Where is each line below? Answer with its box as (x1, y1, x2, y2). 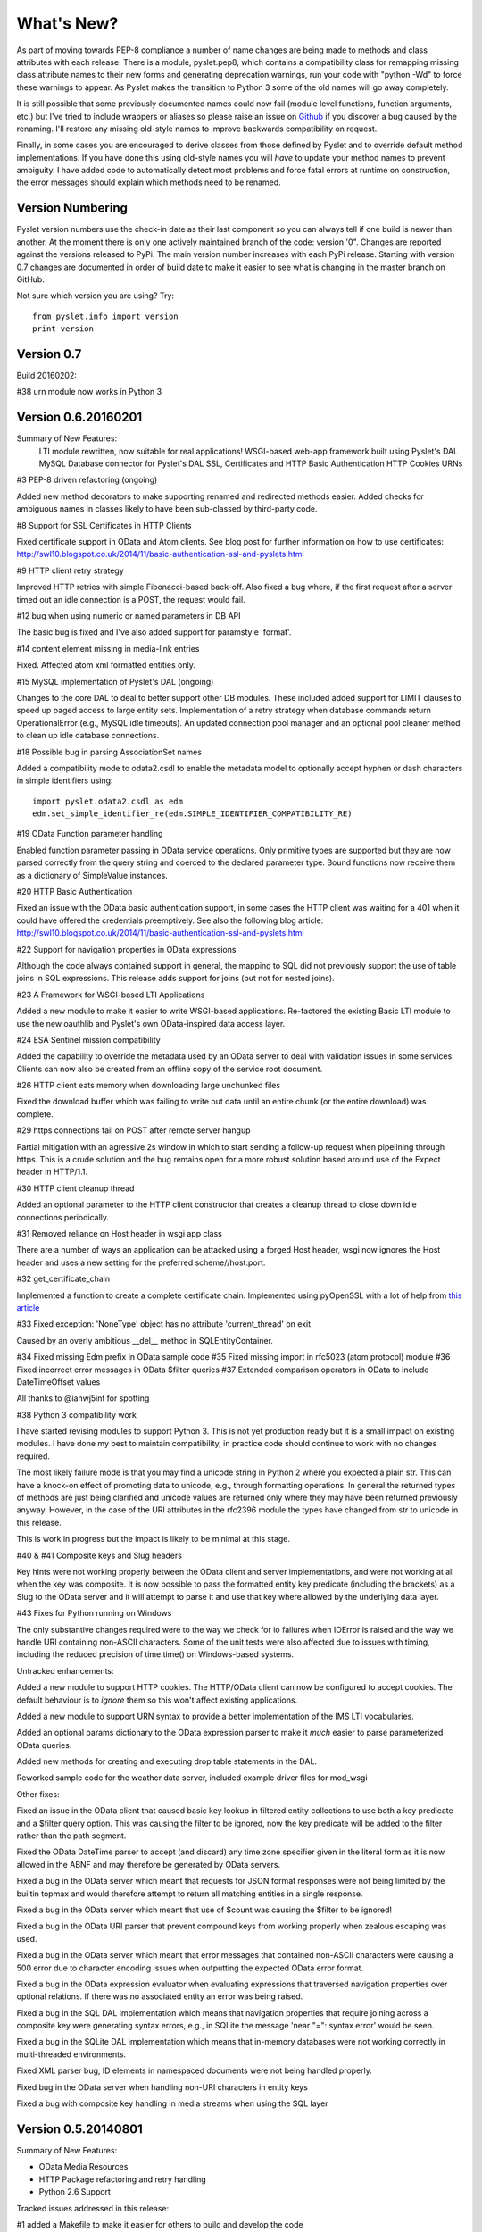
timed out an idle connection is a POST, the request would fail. (16, 594, 245, 604)
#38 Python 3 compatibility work (16, 1409, 137, 1420)
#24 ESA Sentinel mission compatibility (16, 1034, 161, 1045)
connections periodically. (16, 1212, 110, 1222)
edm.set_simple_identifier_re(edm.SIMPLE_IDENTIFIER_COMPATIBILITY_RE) (32, 809, 353, 819)
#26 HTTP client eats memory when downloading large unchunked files (16, 1080, 281, 1091)
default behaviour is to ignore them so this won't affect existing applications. (16, 1695, 298, 1705)
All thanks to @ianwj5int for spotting (16, 1393, 150, 1403)
